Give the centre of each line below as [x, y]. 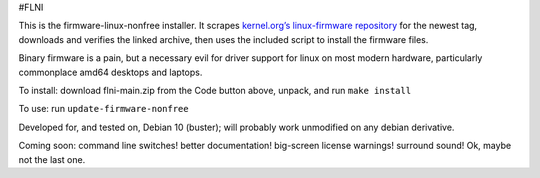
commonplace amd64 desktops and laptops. [110, 72]
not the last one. [52, 159]
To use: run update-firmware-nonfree [103, 109]
